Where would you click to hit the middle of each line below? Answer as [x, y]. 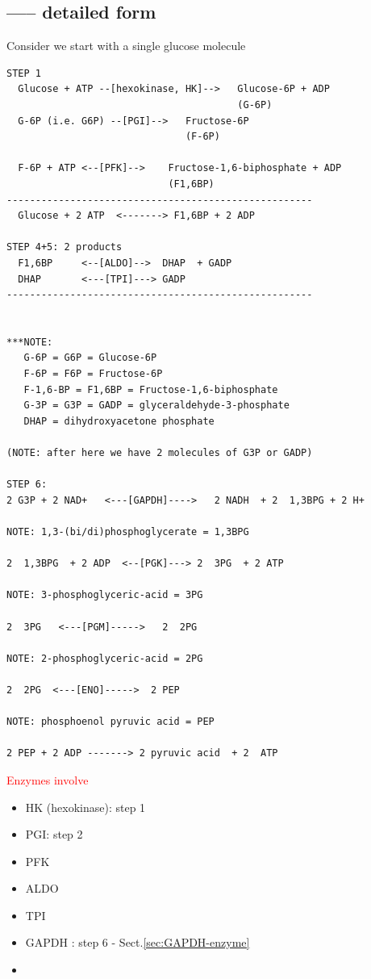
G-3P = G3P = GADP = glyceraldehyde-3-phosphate [156, 406]
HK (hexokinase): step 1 [85, 807]
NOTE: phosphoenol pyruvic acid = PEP [110, 722]
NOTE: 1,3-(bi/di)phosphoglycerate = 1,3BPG [128, 532]
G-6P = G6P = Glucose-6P [90, 358]
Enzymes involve [48, 779]
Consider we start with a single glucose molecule [126, 46]
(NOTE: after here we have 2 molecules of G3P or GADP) [160, 453]
